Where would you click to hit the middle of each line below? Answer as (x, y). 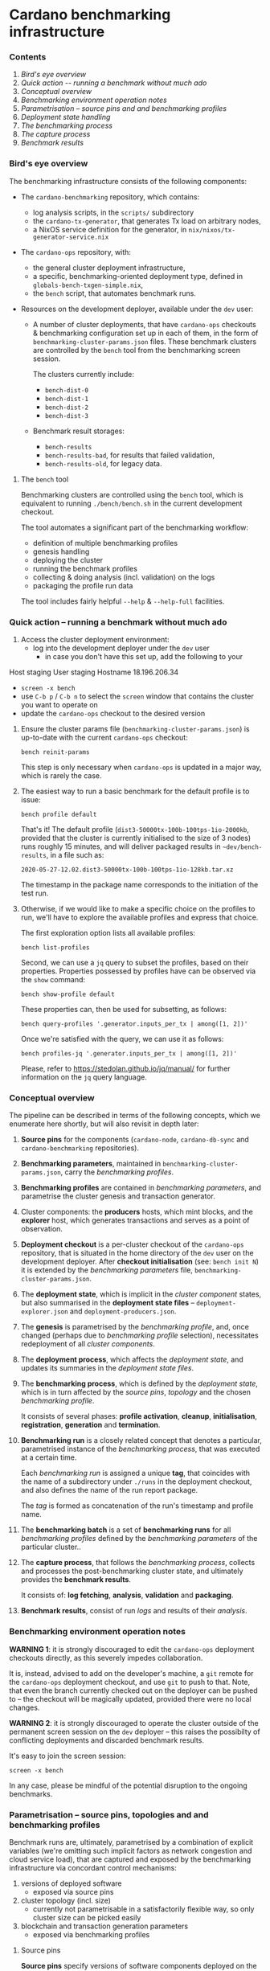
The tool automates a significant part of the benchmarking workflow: (134, 527)
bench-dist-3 (67, 416)
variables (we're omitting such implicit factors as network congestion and (131, 1850)
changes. (25, 1707)
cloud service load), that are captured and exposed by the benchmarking (130, 1859)
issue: (31, 800)
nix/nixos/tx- (212, 230)
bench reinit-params (55, 752)
